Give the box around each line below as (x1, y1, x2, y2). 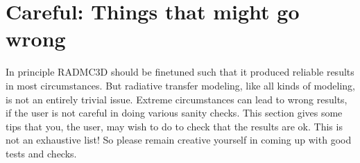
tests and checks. (6, 146, 77, 160)
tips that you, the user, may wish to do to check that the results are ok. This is (6, 119, 343, 133)
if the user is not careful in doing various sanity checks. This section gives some (6, 105, 343, 120)
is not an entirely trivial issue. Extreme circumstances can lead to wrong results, (6, 92, 348, 106)
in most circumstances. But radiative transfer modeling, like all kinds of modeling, (6, 78, 355, 92)
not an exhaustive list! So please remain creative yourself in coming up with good (6, 132, 352, 147)
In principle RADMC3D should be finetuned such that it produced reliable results (6, 65, 354, 79)
